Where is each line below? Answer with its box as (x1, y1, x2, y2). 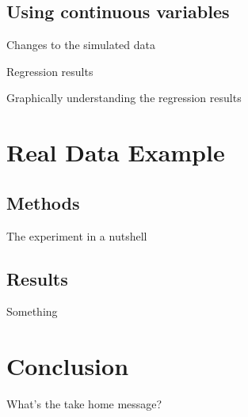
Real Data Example (6, 136, 225, 169)
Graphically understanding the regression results (6, 89, 242, 106)
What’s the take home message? (6, 396, 162, 412)
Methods (6, 190, 80, 214)
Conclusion (6, 350, 129, 382)
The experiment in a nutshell (6, 227, 147, 244)
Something (6, 303, 58, 320)
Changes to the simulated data (6, 36, 155, 53)
